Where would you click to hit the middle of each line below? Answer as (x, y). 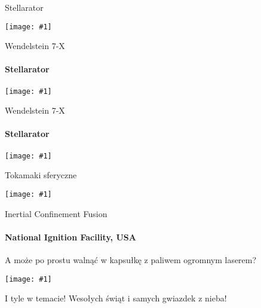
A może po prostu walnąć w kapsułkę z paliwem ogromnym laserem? (131, 259)
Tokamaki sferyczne (41, 175)
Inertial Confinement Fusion (56, 213)
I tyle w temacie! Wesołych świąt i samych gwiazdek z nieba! (116, 298)
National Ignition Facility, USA (70, 237)
